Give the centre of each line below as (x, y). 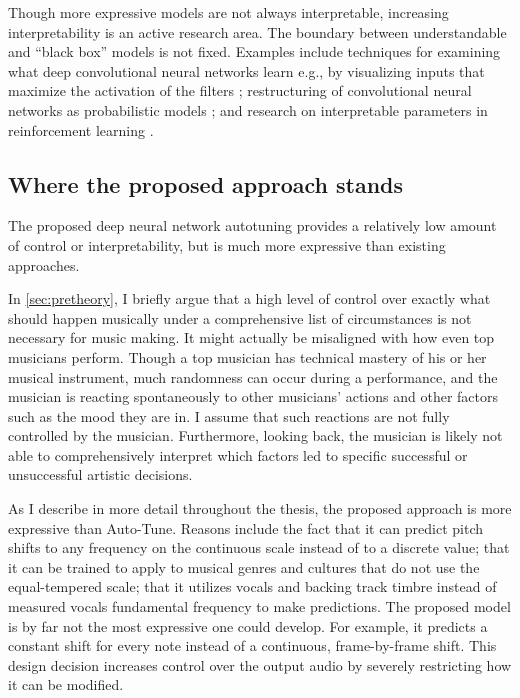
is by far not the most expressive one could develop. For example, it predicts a (248, 625)
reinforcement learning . (81, 129)
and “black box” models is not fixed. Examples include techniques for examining (254, 51)
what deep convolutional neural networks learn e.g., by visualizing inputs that (246, 70)
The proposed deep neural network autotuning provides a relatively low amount (252, 225)
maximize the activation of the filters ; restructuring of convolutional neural (240, 90)
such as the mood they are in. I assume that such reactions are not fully (229, 415)
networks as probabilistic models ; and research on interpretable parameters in (248, 109)
